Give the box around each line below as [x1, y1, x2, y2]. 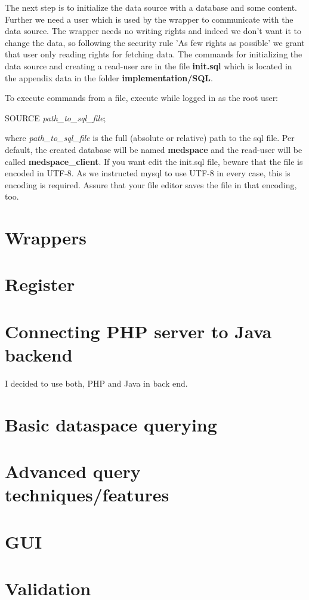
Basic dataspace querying [5, 412, 217, 436]
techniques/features [5, 482, 169, 507]
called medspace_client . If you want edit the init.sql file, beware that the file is [5, 155, 303, 167]
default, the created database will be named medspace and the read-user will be [5, 143, 302, 155]
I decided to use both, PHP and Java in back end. [5, 376, 188, 389]
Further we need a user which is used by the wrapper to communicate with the [5, 13, 293, 25]
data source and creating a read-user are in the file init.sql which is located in [5, 59, 292, 72]
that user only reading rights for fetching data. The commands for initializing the [5, 48, 302, 60]
